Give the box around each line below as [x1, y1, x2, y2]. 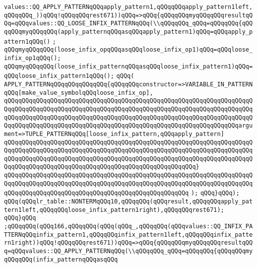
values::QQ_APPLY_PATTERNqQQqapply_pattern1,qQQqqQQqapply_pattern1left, [4, 3, 253, 10]
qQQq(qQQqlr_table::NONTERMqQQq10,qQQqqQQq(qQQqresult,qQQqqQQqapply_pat [4, 198, 253, 205]
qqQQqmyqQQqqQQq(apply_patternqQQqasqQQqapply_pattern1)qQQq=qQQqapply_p [4, 28, 253, 35]
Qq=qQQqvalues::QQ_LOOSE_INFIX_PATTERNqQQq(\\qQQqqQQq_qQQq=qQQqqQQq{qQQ [4, 20, 253, 27]
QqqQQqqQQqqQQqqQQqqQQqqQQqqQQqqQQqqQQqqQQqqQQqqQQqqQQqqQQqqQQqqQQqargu [4, 122, 253, 130]
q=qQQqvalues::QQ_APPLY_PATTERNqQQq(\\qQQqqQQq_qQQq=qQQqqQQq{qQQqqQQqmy [4, 248, 253, 255]
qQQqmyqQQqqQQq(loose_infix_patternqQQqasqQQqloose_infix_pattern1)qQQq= [4, 63, 253, 70]
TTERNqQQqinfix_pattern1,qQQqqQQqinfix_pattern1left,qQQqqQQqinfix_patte [4, 231, 253, 238]
